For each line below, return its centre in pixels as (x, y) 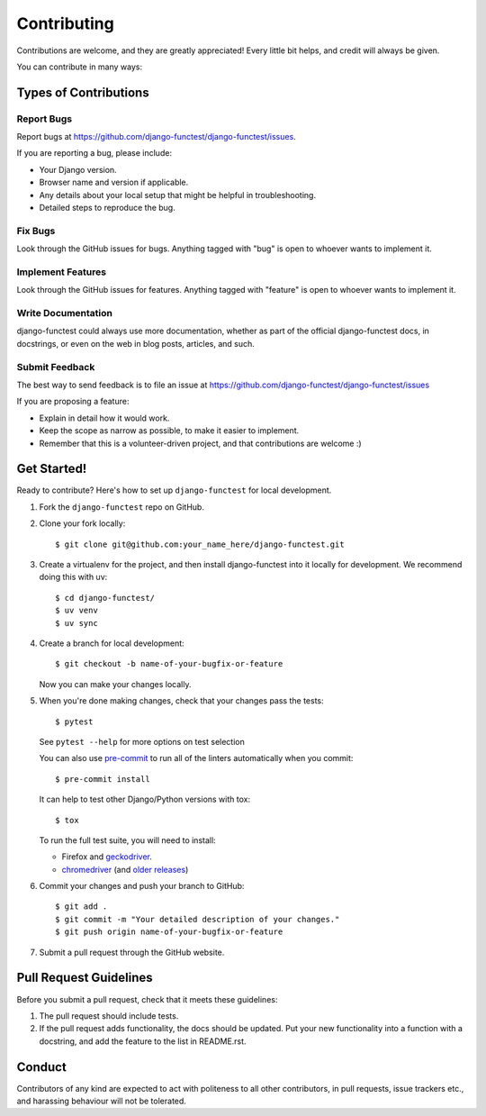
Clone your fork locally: (82, 523)
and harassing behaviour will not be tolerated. (101, 1101)
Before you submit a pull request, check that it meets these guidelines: (147, 999)
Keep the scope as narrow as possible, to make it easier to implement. (169, 431)
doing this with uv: (73, 577)
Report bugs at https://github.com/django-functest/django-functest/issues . (156, 137)
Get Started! (52, 469)
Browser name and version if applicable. (114, 182)
